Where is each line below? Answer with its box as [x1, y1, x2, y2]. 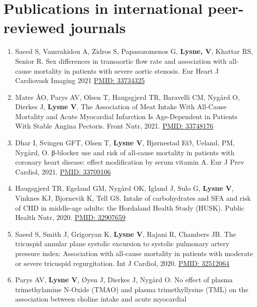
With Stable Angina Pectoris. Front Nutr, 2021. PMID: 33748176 [15, 121, 213, 131]
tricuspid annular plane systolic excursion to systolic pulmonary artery [15, 238, 230, 249]
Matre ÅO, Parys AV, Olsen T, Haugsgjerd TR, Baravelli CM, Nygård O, [15, 91, 240, 102]
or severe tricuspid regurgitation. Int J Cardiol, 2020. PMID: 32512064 [15, 258, 230, 268]
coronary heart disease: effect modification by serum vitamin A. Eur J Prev [15, 157, 245, 167]
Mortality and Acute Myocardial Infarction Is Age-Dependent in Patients [15, 111, 238, 121]
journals [70, 17, 126, 38]
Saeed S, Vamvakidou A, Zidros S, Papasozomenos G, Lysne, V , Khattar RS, [15, 46, 253, 56]
